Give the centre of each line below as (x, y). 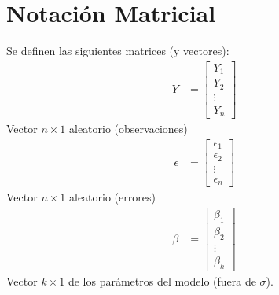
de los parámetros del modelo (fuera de (162, 280)
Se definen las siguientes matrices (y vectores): (118, 51)
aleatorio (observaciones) (128, 129)
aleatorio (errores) (112, 197)
